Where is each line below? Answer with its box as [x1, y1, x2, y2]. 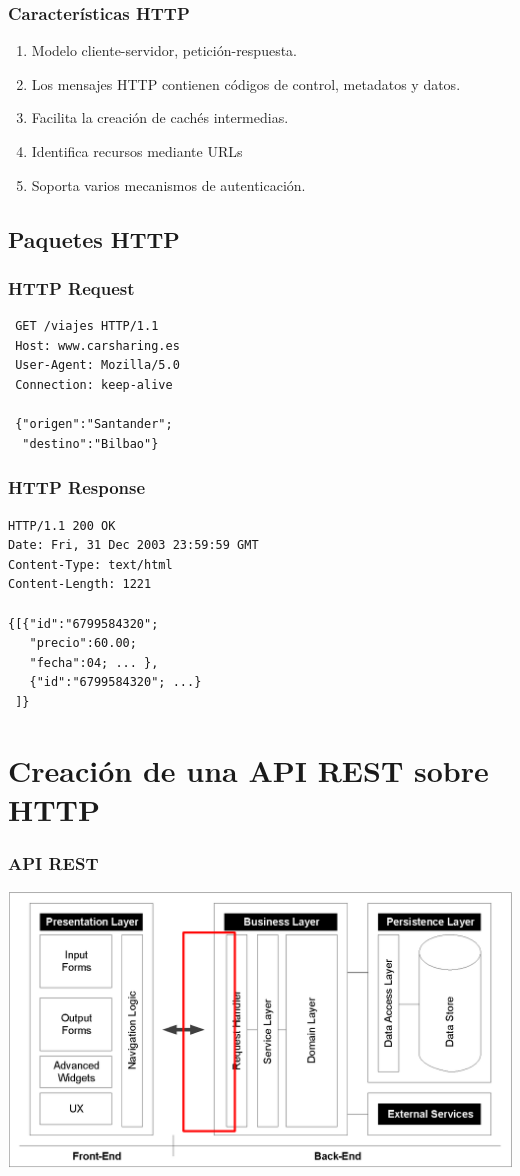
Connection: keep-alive [15, 377, 173, 392]
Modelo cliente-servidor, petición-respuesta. [31, 40, 297, 61]
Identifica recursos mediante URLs [31, 141, 243, 161]
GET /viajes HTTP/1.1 [15, 319, 159, 334]
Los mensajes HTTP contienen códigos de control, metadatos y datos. [31, 73, 461, 94]
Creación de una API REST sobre [8, 749, 489, 790]
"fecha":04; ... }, [29, 655, 159, 670]
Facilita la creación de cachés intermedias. [31, 107, 289, 128]
